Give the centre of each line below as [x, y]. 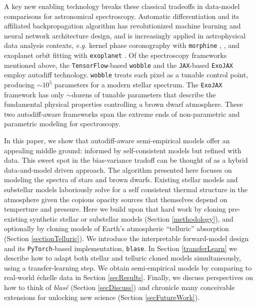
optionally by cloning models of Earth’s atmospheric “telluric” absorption [116, 228]
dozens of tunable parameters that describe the [144, 94]
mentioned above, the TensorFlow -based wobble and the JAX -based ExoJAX [118, 65]
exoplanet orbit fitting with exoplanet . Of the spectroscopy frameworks [115, 55]
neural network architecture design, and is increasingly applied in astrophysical [125, 35]
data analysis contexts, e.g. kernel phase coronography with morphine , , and [122, 45]
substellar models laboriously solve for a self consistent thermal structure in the [126, 189]
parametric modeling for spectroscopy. [62, 124]
